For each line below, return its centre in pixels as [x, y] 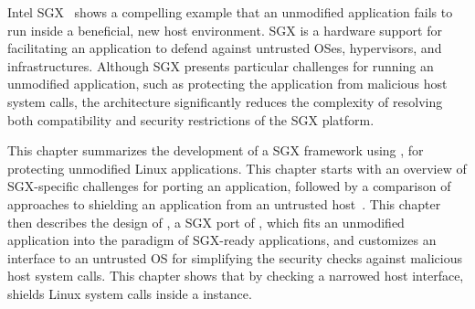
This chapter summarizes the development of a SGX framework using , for [216, 150]
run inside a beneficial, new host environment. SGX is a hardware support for [225, 30]
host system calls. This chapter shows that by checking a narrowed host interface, [236, 276]
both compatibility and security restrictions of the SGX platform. [191, 119]
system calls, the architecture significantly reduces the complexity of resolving [225, 101]
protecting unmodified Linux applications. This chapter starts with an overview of [237, 168]
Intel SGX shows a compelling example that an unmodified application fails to [230, 12]
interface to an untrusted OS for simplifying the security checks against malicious [235, 257]
